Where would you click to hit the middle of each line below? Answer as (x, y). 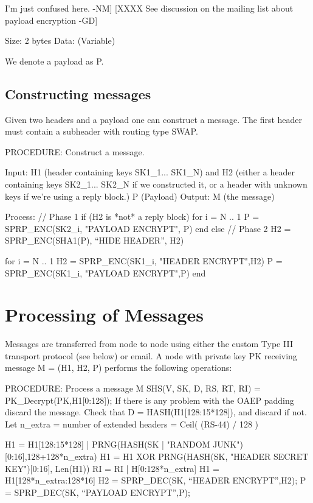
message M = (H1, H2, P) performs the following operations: (119, 368)
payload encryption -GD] (51, 20)
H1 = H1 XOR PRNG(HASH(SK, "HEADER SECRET (204, 456)
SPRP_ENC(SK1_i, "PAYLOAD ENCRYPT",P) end (105, 273)
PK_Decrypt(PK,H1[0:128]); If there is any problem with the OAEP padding (150, 400)
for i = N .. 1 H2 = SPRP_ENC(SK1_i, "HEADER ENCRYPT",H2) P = (144, 260)
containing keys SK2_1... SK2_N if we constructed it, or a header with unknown (156, 184)
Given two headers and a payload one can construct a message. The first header (154, 119)
